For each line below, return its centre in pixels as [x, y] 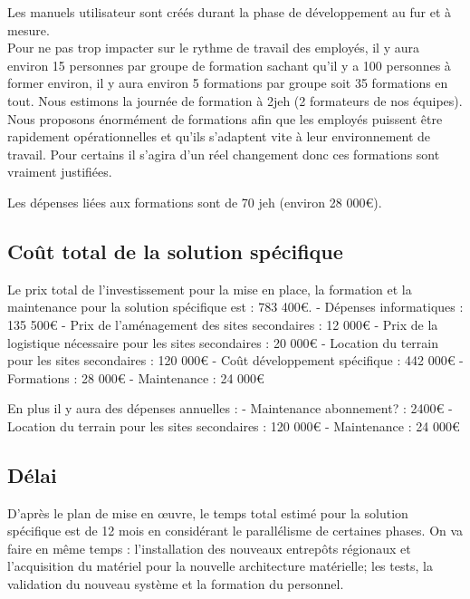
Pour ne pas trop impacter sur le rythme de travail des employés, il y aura [213, 48]
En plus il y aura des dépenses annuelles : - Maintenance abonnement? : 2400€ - [230, 408]
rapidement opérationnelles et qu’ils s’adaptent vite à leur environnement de [219, 136]
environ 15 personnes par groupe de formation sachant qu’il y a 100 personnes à [229, 65]
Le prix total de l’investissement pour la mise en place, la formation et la [210, 289]
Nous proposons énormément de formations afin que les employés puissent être [225, 118]
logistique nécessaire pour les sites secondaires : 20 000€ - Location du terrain [223, 342]
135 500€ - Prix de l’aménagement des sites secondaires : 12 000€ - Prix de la [223, 324]
